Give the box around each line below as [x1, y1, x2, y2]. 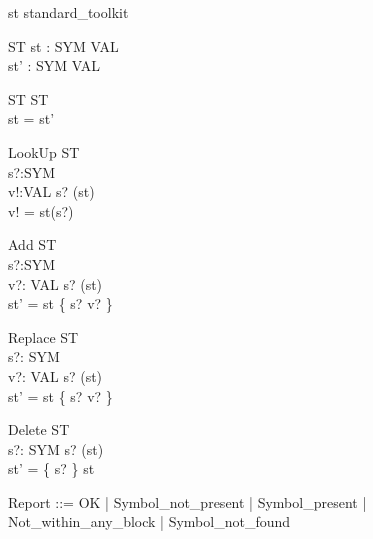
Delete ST [8, 419, 70, 440]
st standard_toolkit [8, 2, 129, 22]
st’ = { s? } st [8, 458, 95, 479]
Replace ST [8, 326, 79, 347]
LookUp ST [8, 141, 80, 162]
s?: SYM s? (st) [8, 438, 104, 459]
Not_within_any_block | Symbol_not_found [8, 511, 291, 532]
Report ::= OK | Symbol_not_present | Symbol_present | [8, 491, 367, 512]
